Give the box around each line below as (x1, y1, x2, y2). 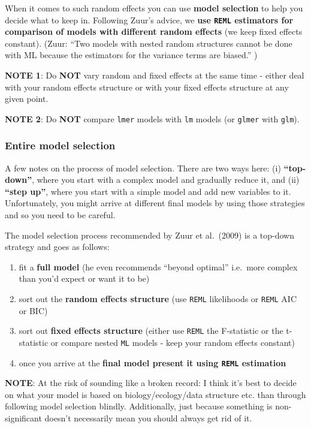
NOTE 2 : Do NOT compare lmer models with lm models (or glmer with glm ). (5, 112, 300, 125)
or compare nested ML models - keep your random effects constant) (50, 336, 295, 348)
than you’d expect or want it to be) (19, 272, 150, 285)
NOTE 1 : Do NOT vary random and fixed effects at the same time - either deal (5, 69, 304, 82)
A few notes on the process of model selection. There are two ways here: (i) (5, 161, 281, 174)
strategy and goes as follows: (5, 240, 110, 253)
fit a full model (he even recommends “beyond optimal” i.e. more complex (19, 260, 298, 273)
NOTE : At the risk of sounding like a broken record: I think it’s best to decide (5, 376, 297, 389)
